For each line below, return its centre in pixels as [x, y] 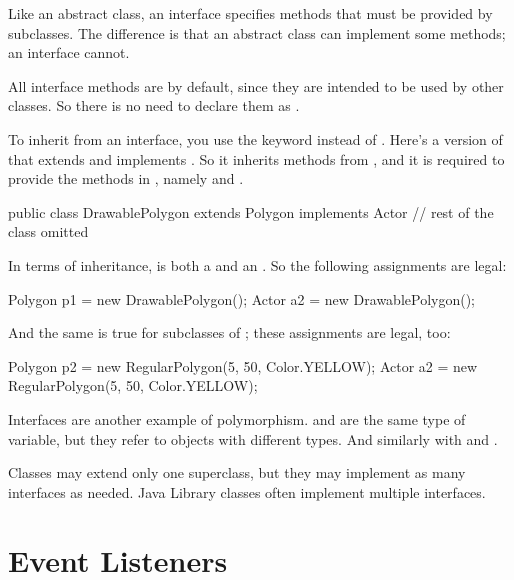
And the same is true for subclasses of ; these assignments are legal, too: [229, 332]
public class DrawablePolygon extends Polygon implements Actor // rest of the [251, 211]
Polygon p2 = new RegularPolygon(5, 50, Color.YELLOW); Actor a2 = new [243, 365]
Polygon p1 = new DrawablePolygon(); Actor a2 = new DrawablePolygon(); [241, 298]
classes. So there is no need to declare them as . [154, 105]
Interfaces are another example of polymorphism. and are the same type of [237, 418]
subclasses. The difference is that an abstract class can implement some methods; [257, 32]
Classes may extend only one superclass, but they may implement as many [237, 472]
